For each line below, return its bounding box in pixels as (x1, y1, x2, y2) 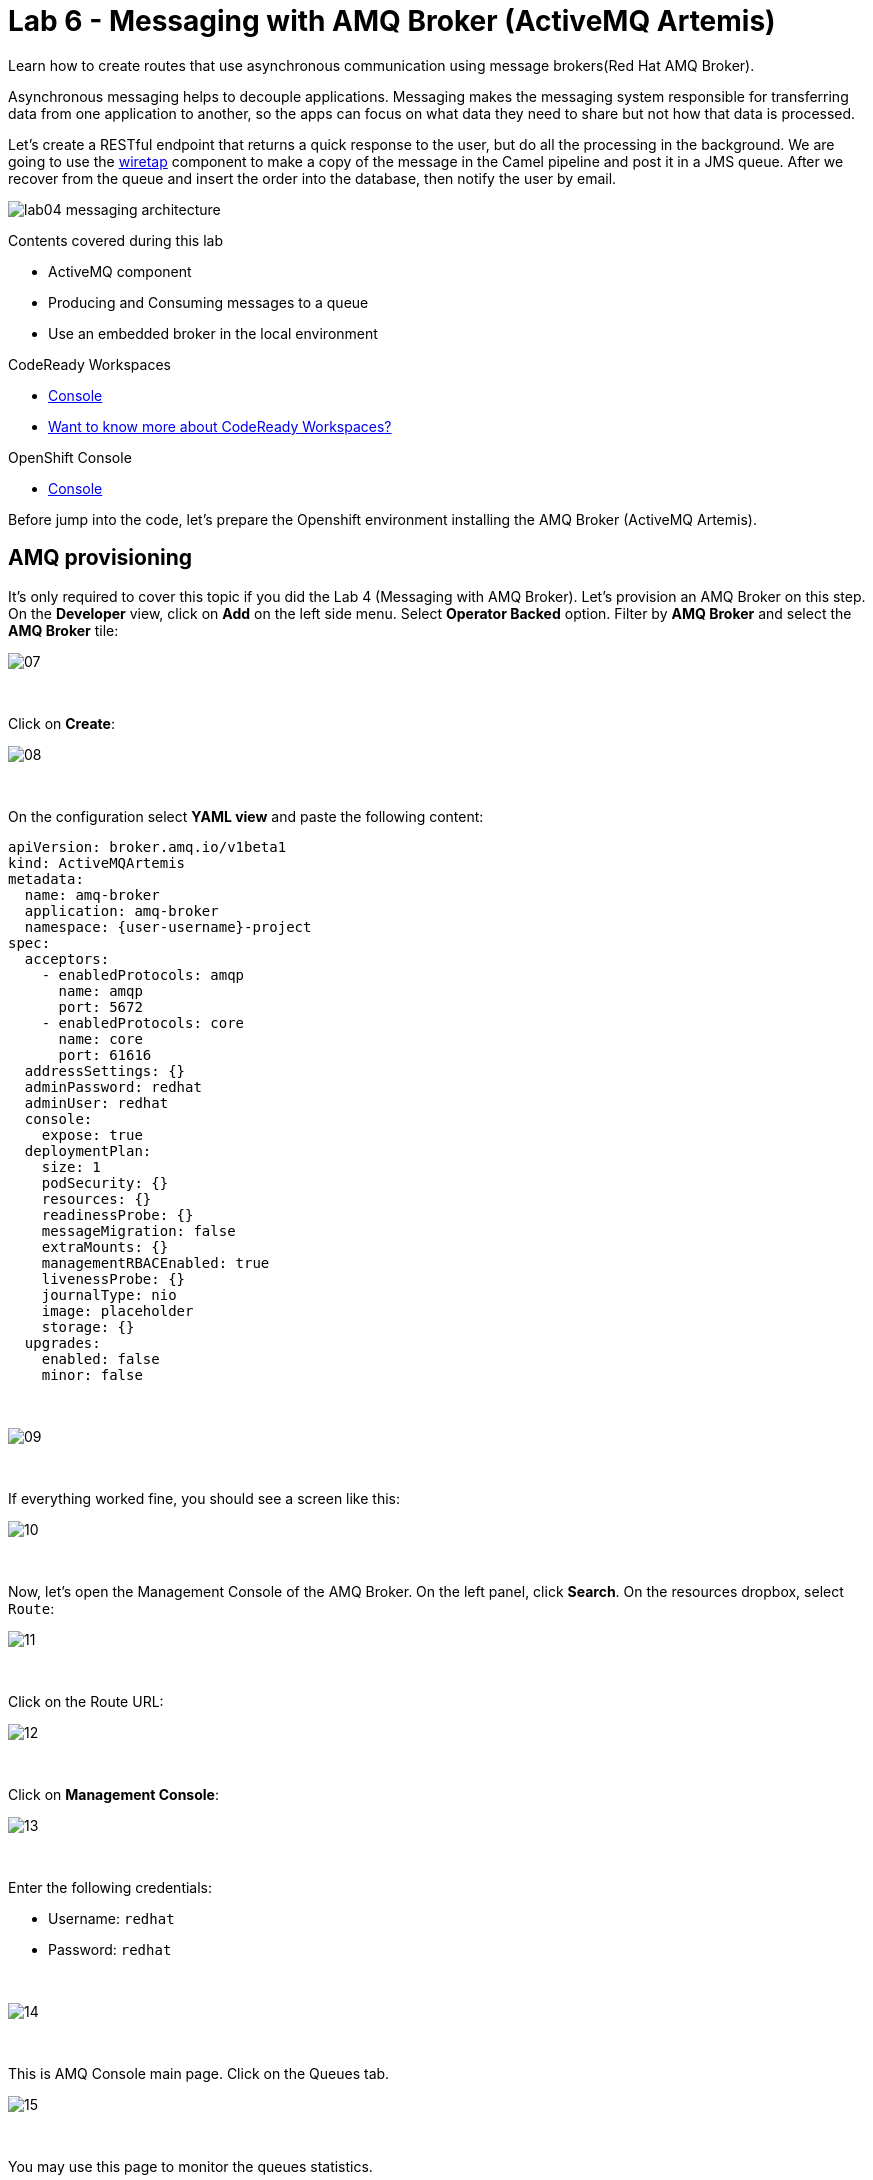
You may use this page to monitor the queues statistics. (8, 2157, 373, 2175)
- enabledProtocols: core (41, 1014, 245, 1031)
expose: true (41, 1126, 143, 1143)
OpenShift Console (8, 448, 132, 466)
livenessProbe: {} (41, 1270, 186, 1287)
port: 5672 (58, 998, 143, 1015)
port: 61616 (58, 1046, 152, 1063)
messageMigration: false (41, 1222, 236, 1239)
